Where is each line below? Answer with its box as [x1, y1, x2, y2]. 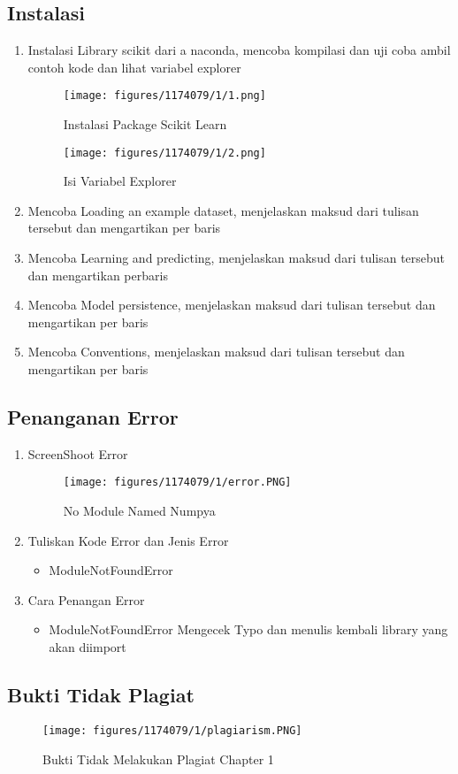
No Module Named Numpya [63, 502, 216, 520]
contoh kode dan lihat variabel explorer [27, 57, 241, 76]
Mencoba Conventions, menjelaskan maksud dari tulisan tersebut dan [27, 342, 405, 361]
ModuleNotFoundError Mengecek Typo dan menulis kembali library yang [49, 620, 448, 639]
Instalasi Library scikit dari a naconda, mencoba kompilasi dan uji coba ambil [27, 41, 451, 59]
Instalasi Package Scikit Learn [63, 115, 227, 134]
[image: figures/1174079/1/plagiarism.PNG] [42, 724, 302, 737]
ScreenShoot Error [27, 444, 128, 463]
